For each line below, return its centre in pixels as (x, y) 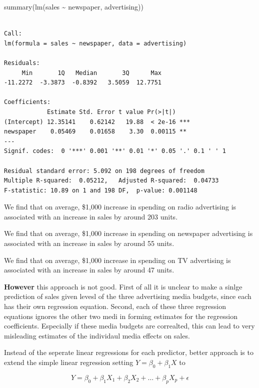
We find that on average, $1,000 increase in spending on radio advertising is (120, 207)
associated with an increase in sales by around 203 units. (91, 216)
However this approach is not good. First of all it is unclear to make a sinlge (123, 286)
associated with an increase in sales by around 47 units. (89, 270)
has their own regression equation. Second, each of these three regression (115, 306)
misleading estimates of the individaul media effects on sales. (97, 335)
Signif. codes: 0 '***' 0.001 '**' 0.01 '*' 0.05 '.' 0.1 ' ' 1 (115, 151)
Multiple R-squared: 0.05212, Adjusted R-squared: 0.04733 (111, 181)
